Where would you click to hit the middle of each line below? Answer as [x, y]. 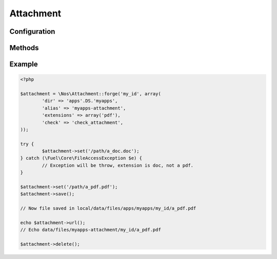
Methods [24, 48]
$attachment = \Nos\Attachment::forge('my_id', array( [91, 94]
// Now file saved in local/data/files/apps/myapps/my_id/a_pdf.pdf [108, 208]
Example [24, 64]
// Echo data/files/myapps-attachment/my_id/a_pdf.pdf [91, 230]
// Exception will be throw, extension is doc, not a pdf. [118, 165]
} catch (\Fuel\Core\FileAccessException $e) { [81, 158]
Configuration [32, 31]
